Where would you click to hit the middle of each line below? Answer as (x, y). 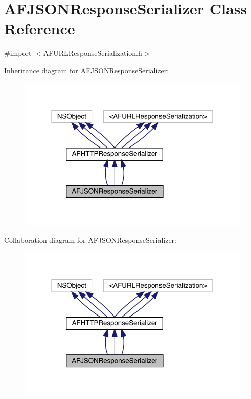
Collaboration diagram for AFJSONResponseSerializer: (90, 239)
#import (18, 53)
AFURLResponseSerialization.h (93, 53)
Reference (40, 28)
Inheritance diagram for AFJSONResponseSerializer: (87, 70)
